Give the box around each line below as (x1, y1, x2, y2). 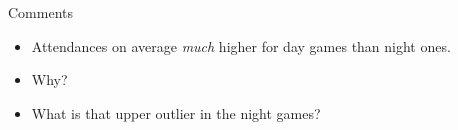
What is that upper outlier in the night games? (31, 102, 321, 123)
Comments (8, 2, 74, 22)
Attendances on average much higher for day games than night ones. (31, 35, 451, 56)
